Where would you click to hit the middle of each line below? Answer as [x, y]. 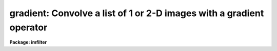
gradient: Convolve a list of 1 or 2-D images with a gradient [137, 13]
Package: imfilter [28, 42]
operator [28, 27]
